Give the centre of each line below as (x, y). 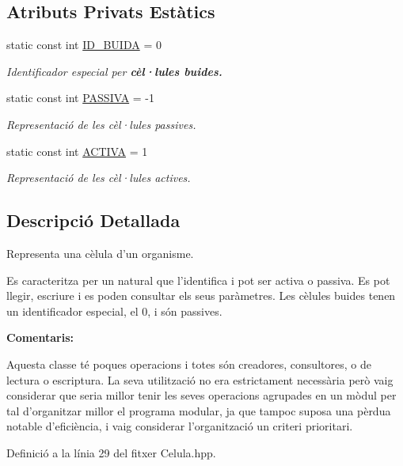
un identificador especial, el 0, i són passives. (114, 311)
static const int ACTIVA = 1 (77, 151)
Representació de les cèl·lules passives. (101, 124)
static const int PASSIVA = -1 (81, 98)
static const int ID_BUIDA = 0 (84, 45)
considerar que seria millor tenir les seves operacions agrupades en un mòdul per (201, 395)
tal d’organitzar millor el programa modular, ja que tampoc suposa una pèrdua (199, 410)
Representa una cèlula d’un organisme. (100, 253)
